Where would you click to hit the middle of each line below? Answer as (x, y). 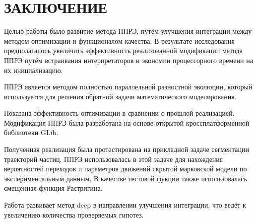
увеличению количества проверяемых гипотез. (74, 214)
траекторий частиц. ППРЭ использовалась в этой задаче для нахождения (114, 159)
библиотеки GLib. (31, 132)
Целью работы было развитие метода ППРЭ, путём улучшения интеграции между (128, 31)
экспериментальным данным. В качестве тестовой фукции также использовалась (126, 178)
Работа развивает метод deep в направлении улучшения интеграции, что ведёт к (125, 205)
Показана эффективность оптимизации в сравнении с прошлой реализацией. (119, 113)
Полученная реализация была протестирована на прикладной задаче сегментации (127, 149)
